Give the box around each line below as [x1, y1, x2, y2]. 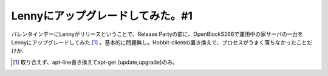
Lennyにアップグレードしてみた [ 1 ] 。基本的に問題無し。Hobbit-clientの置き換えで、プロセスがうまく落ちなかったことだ [11, 38, 313, 46]
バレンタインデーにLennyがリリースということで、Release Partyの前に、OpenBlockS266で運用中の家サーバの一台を [11, 30, 304, 38]
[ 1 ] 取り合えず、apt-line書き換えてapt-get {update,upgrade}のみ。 [13, 58, 179, 66]
